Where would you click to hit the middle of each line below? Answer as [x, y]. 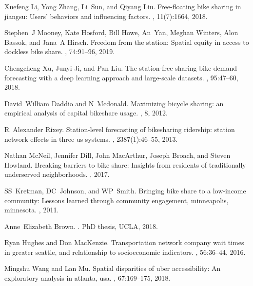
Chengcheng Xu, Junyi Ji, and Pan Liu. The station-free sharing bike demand [121, 67]
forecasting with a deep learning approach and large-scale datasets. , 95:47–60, [121, 77]
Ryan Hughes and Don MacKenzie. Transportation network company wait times [124, 242]
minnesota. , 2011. [32, 210]
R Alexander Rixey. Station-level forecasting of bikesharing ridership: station [120, 129]
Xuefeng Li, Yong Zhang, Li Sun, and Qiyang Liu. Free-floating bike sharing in [123, 6]
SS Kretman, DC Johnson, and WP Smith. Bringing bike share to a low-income [125, 190]
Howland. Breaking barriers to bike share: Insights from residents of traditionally [125, 164]
